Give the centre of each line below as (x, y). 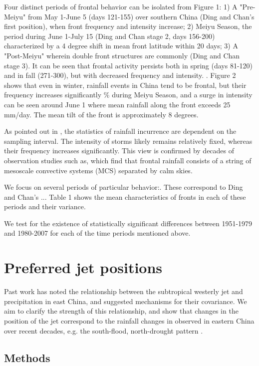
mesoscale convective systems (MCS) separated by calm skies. (98, 170)
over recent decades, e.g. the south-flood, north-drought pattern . (104, 330)
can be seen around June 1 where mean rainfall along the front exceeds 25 (117, 104)
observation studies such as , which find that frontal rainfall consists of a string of (128, 160)
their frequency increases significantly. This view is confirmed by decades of (119, 151)
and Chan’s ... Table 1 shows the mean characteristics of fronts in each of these (125, 196)
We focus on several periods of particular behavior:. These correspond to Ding (124, 187)
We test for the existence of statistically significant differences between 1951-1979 (128, 223)
